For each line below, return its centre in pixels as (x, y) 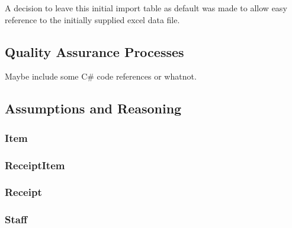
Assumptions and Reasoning (93, 108)
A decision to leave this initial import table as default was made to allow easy (146, 8)
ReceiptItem (35, 165)
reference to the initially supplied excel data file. (92, 19)
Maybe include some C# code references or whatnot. (101, 76)
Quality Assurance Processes (94, 51)
